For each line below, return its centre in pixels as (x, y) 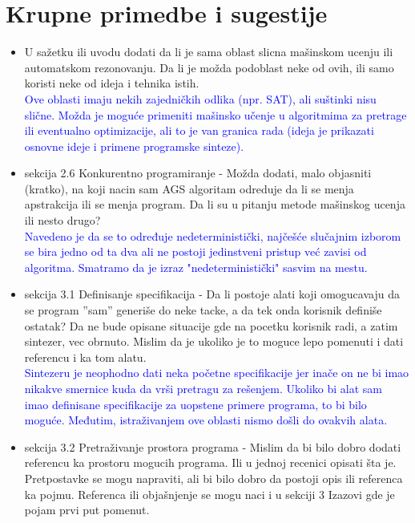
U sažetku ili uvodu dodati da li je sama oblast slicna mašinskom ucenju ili (209, 52)
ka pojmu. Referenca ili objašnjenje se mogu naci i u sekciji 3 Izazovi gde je (210, 494)
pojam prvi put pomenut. (87, 510)
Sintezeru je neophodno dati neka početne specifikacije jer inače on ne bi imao (217, 373)
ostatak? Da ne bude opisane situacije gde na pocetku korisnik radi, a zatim (211, 325)
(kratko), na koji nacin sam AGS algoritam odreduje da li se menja (189, 188)
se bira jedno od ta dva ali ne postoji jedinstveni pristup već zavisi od (195, 251)
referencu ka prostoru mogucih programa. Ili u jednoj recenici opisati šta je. (210, 462)
